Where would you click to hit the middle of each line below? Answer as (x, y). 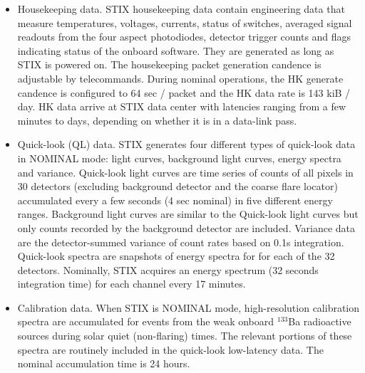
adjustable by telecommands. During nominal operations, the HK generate (180, 78)
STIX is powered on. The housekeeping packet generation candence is (169, 64)
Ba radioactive (320, 321)
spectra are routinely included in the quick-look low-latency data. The (170, 349)
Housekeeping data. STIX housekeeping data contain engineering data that (181, 9)
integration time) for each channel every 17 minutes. (132, 284)
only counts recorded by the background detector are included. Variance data (186, 227)
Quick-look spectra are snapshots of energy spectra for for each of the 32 (176, 256)
